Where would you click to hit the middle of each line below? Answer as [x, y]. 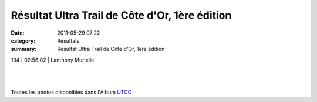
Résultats [68, 40]
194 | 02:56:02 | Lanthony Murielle [53, 60]
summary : [24, 49]
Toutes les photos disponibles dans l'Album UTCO [71, 92]
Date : [18, 33]
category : [23, 40]
